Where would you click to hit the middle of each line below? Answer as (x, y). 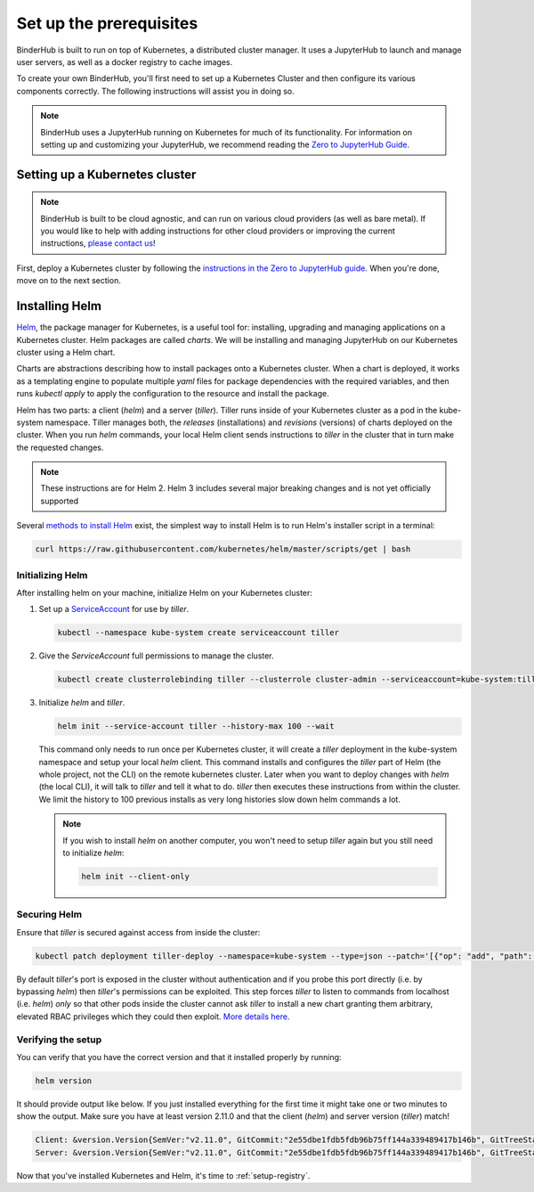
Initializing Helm (52, 575)
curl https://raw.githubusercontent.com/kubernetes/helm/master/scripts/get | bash (223, 549)
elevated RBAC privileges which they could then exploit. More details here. (153, 1016)
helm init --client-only (136, 876)
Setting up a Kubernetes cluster (106, 174)
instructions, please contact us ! (98, 243)
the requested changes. (60, 447)
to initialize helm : (93, 853)
